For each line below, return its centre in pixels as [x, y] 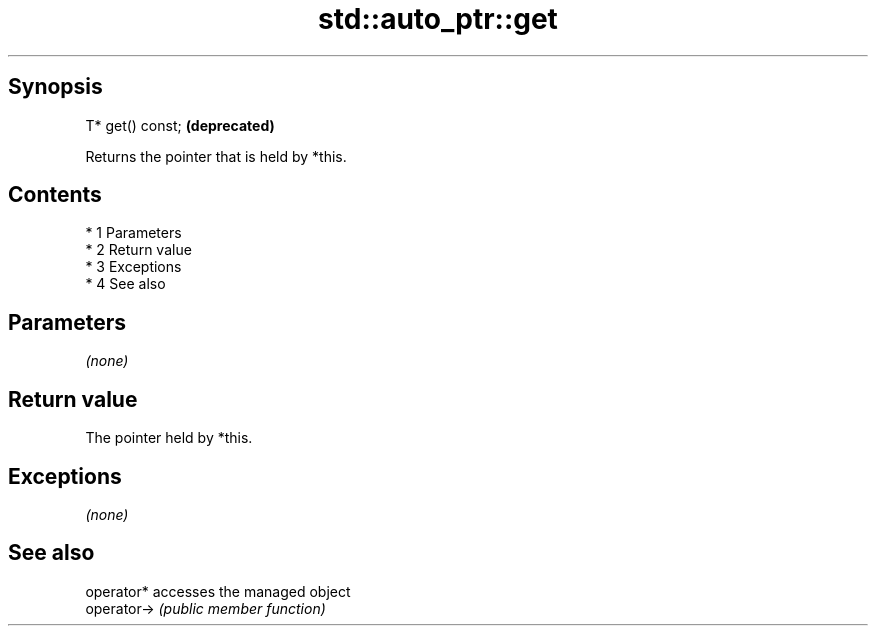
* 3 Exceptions [133, 267]
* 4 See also [125, 284]
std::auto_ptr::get [438, 19]
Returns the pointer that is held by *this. [216, 156]
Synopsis [55, 87]
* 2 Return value [138, 250]
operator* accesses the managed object [218, 591]
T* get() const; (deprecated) [180, 125]
